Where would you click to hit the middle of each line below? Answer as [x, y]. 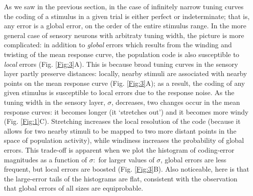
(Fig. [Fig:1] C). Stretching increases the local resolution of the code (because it [122, 121]
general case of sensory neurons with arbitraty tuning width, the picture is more [124, 35]
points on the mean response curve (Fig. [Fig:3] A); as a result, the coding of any [125, 83]
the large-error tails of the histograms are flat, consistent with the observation [121, 178]
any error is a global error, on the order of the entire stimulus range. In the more [125, 26]
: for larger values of [124, 159]
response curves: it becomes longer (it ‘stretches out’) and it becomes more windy [126, 111]
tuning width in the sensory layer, [55, 102]
